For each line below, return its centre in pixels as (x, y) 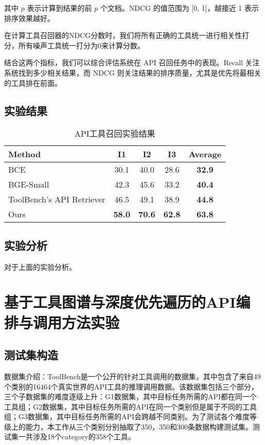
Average (205, 154)
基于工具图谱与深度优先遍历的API (120, 302)
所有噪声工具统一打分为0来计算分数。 (81, 45)
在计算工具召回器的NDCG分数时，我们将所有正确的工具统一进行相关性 (123, 35)
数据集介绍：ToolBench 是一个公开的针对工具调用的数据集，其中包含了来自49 (132, 376)
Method (25, 154)
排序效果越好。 (29, 18)
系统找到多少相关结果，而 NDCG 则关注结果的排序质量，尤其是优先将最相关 (133, 72)
